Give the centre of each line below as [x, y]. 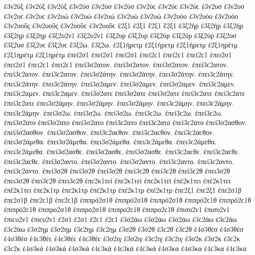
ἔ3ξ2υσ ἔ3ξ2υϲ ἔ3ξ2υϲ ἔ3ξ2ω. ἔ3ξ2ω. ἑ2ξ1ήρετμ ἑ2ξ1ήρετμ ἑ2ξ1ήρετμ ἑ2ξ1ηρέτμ [121, 45]
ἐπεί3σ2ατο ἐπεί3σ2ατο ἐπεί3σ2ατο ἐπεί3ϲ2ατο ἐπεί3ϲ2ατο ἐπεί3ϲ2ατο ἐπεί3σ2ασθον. [126, 122]
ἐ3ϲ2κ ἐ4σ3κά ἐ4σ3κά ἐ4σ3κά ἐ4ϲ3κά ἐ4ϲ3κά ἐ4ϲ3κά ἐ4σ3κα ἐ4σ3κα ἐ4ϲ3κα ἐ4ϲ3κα [125, 248]
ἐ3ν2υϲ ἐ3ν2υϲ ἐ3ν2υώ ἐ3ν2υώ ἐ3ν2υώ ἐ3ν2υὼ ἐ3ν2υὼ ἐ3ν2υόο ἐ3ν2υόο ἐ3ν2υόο [121, 16]
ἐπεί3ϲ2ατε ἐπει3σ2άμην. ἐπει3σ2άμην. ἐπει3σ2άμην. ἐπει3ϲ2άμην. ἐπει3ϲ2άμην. [119, 103]
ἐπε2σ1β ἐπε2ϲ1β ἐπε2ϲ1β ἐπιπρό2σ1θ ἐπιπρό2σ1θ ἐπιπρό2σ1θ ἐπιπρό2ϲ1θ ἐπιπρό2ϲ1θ [127, 199]
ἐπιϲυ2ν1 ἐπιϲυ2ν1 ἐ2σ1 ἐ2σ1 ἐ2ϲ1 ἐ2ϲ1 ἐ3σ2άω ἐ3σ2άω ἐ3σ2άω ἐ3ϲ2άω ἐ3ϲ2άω [121, 219]
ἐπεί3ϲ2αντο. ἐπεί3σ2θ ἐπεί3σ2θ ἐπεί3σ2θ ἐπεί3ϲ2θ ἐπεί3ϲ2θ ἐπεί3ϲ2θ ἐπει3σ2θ [117, 171]
